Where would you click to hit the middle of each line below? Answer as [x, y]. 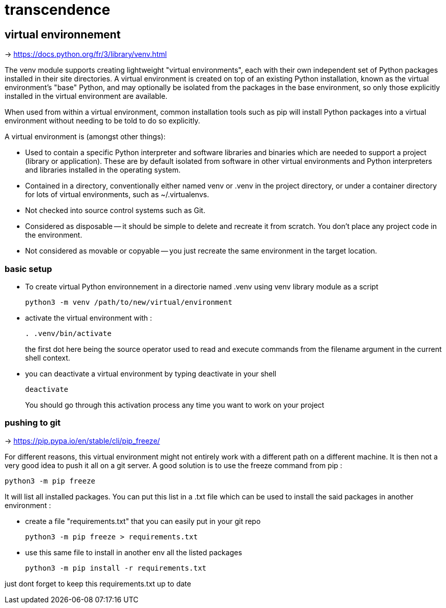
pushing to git [33, 423]
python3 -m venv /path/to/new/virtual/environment [129, 302]
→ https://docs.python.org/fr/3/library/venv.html [86, 54]
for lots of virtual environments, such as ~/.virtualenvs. [117, 195]
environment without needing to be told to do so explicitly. [102, 121]
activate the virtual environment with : [89, 318]
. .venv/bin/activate [68, 333]
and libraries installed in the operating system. [103, 170]
